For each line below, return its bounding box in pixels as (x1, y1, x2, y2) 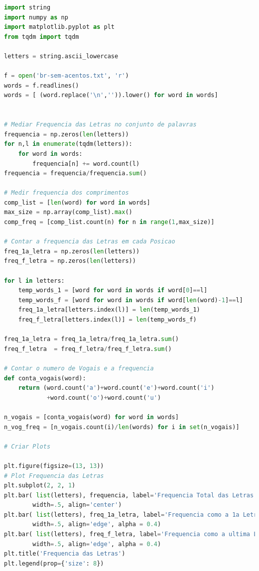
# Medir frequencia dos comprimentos (4, 189, 129, 197)
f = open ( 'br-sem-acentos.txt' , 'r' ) (4, 72, 129, 80)
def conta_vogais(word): (4, 374, 86, 382)
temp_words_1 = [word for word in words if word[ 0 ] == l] (18, 287, 208, 294)
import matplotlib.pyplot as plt (4, 23, 115, 31)
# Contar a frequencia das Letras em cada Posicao (4, 238, 175, 245)
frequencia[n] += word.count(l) (32, 160, 140, 167)
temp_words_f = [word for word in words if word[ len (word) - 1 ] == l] (18, 296, 243, 304)
